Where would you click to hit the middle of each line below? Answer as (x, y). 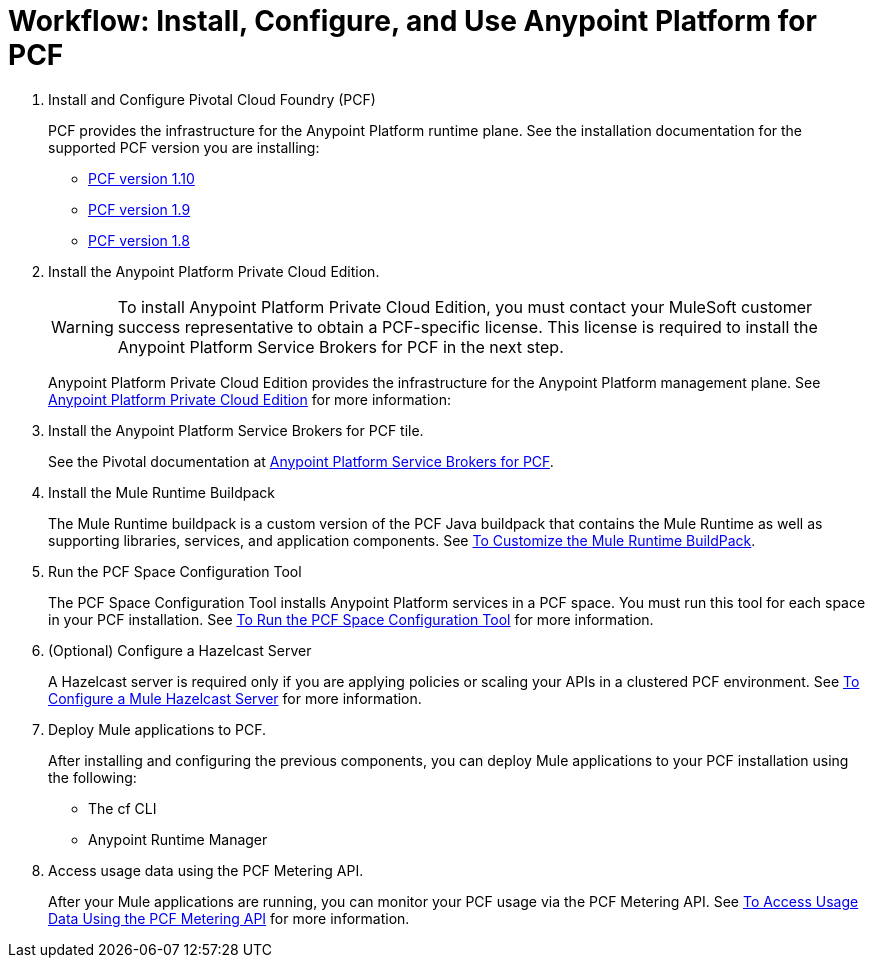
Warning (82, 326)
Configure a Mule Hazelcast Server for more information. (235, 698)
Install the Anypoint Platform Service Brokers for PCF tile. (236, 430)
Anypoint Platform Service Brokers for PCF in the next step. (340, 346)
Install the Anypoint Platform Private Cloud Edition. (214, 271)
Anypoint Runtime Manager (178, 839)
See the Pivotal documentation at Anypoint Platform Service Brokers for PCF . (301, 461)
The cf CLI (122, 808)
